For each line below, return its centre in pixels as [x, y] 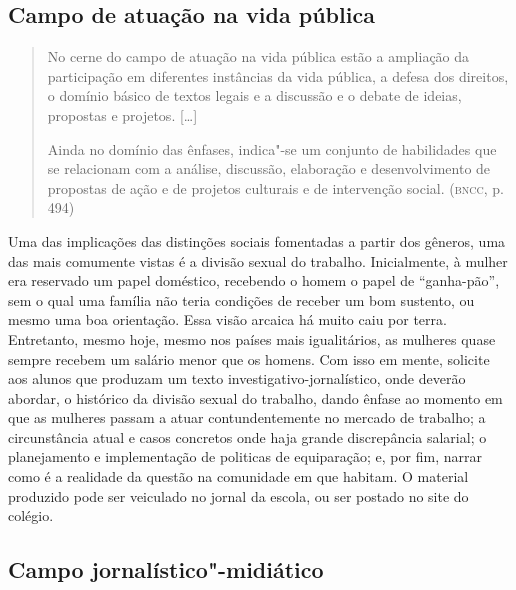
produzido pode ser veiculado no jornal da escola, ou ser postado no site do [238, 495]
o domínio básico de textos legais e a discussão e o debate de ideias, [254, 95]
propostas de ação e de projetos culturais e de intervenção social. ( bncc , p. [275, 187]
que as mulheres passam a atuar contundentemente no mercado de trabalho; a [247, 417]
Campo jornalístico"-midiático [166, 569]
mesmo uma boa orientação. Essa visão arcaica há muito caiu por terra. [227, 319]
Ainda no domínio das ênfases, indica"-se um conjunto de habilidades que [272, 148]
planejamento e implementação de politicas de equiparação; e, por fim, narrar [245, 456]
